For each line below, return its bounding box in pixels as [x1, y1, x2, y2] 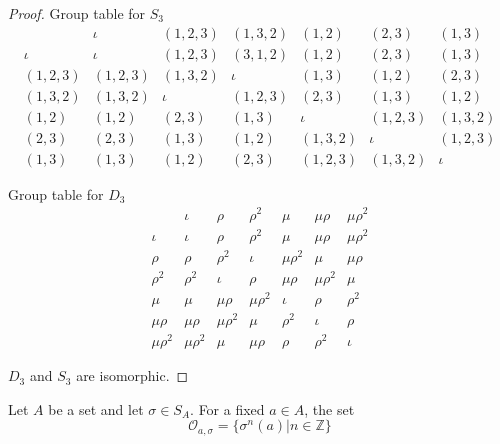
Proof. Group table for [8, 3, 146, 23]
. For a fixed [190, 398, 265, 419]
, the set [304, 398, 355, 419]
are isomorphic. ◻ [76, 365, 189, 386]
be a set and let [48, 398, 144, 419]
